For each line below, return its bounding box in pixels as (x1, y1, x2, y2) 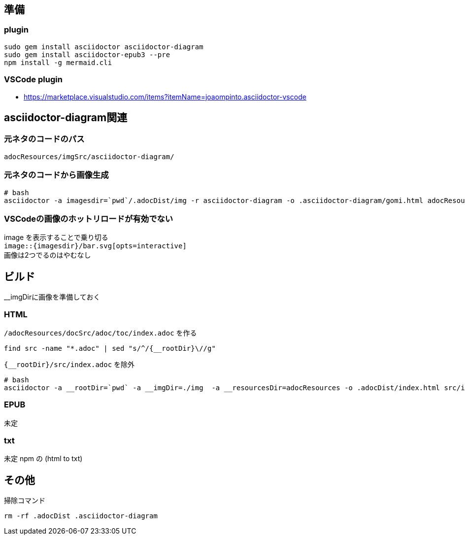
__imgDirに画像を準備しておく (4, 293, 100, 302)
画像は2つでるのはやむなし (4, 251, 91, 260)
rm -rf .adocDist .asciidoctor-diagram (4, 512, 158, 520)
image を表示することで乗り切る (4, 233, 108, 242)
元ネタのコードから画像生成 (4, 170, 109, 180)
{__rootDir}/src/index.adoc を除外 (4, 360, 135, 369)
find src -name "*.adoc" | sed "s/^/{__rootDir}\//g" (4, 344, 216, 352)
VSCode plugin (4, 74, 63, 85)
